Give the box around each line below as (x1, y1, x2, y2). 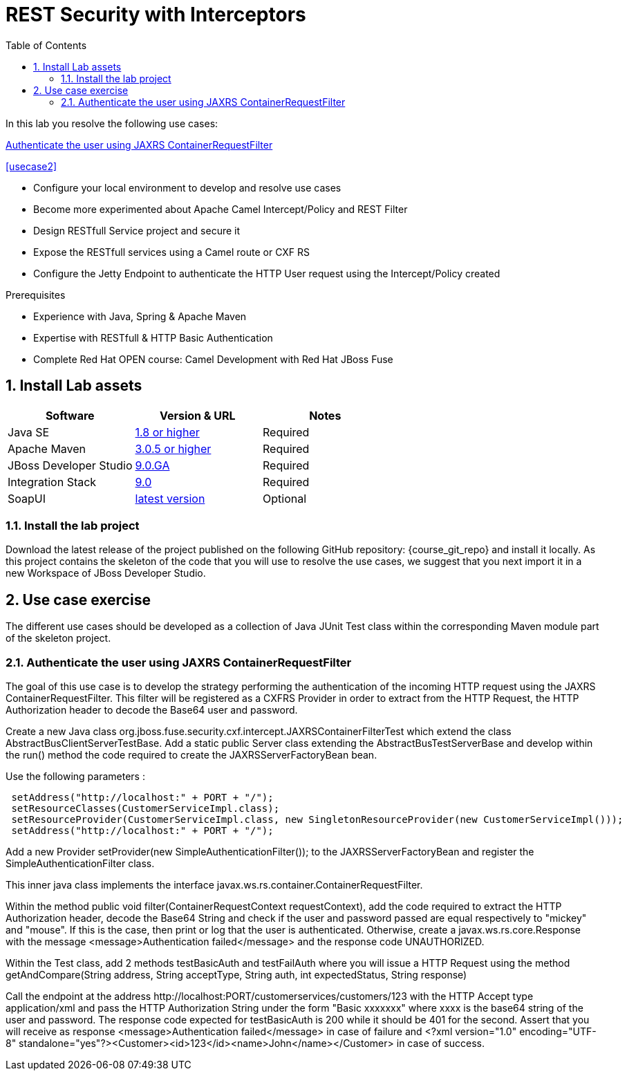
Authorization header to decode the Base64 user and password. (6, 703, 298, 716)
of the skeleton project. (6, 632, 111, 644)
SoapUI (8, 491, 46, 505)
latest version (135, 491, 205, 505)
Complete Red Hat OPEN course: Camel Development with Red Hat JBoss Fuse (33, 353, 393, 365)
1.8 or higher (135, 425, 200, 439)
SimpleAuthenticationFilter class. (6, 857, 155, 869)
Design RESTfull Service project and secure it (33, 224, 241, 236)
